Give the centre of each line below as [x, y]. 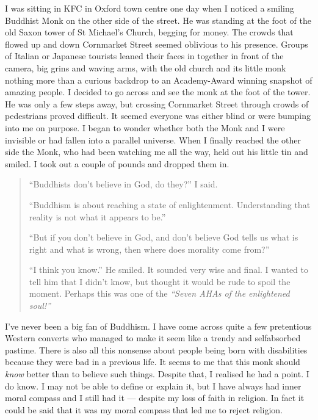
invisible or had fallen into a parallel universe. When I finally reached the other [153, 139]
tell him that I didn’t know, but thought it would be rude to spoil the [160, 281]
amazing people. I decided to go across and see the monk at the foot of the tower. [158, 92]
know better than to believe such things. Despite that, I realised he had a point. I [157, 374]
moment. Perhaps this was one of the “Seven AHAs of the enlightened [159, 293]
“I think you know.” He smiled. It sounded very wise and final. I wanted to [168, 270]
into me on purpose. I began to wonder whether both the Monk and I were [145, 127]
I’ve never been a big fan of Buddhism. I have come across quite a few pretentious [158, 326]
